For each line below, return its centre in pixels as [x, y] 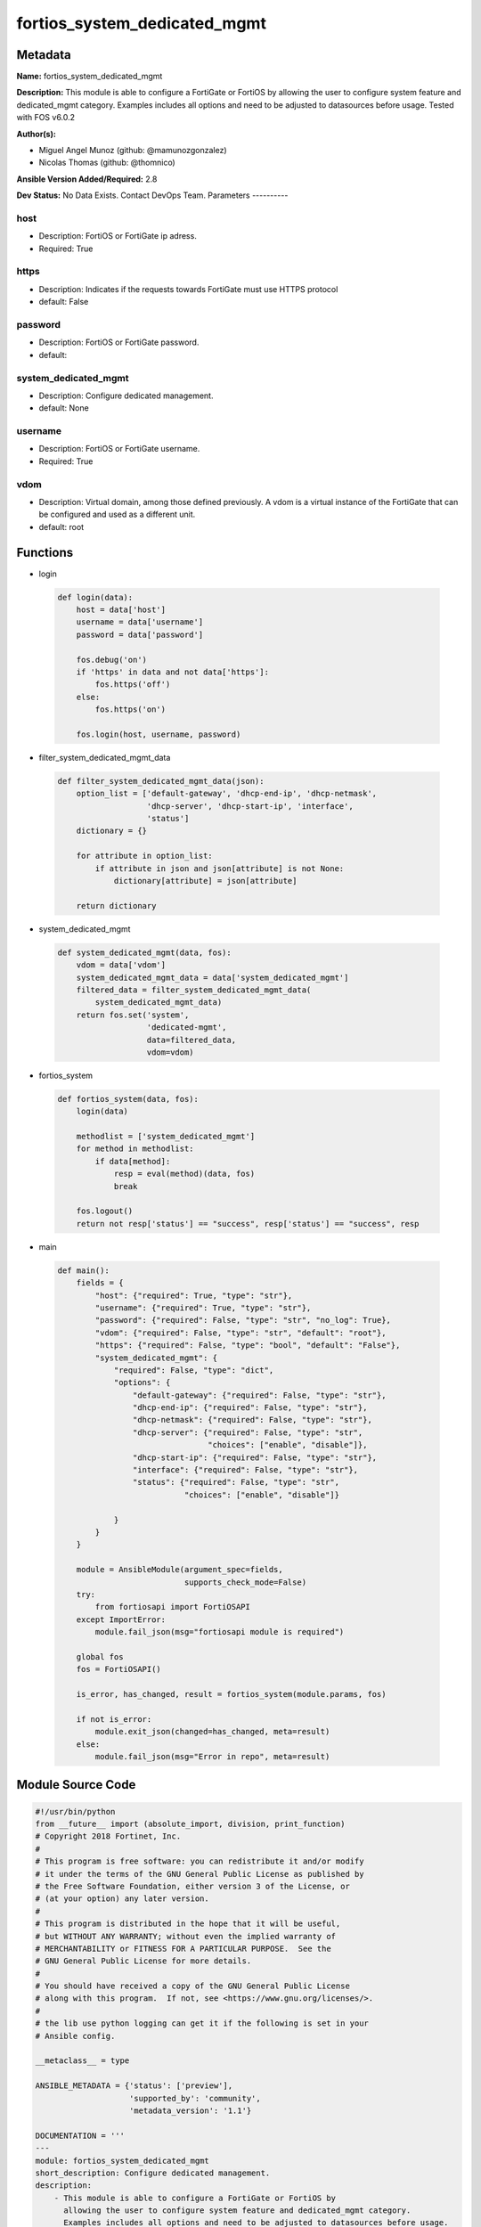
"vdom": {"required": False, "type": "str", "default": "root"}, [240, 1333]
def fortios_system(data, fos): [128, 1099]
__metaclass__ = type [82, 2061]
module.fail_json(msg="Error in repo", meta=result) [212, 1756]
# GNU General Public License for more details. [143, 1961]
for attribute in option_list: [144, 856]
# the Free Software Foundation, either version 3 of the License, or [193, 1886]
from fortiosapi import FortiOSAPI [173, 1607]
